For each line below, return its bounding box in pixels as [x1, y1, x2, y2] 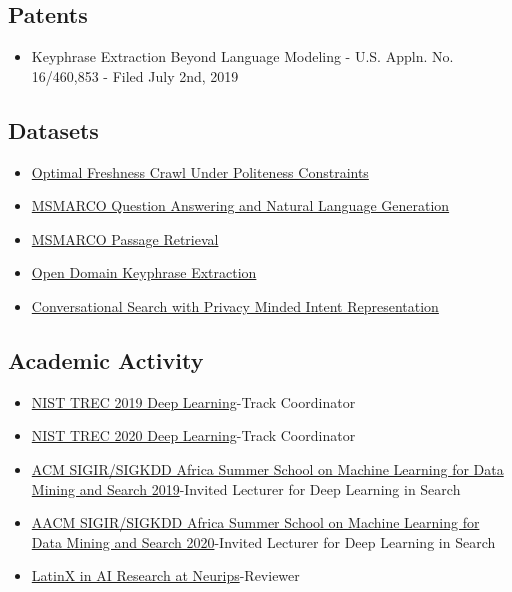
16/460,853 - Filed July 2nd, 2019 [31, 65, 239, 86]
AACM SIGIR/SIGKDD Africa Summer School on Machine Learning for [31, 512, 480, 533]
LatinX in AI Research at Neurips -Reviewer [31, 565, 300, 586]
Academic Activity [8, 344, 204, 375]
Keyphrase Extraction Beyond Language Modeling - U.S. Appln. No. [31, 46, 454, 67]
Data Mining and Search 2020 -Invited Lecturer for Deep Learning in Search [31, 531, 496, 552]
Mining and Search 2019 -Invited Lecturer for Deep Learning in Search [31, 478, 461, 499]
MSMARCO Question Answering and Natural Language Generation [31, 195, 450, 216]
